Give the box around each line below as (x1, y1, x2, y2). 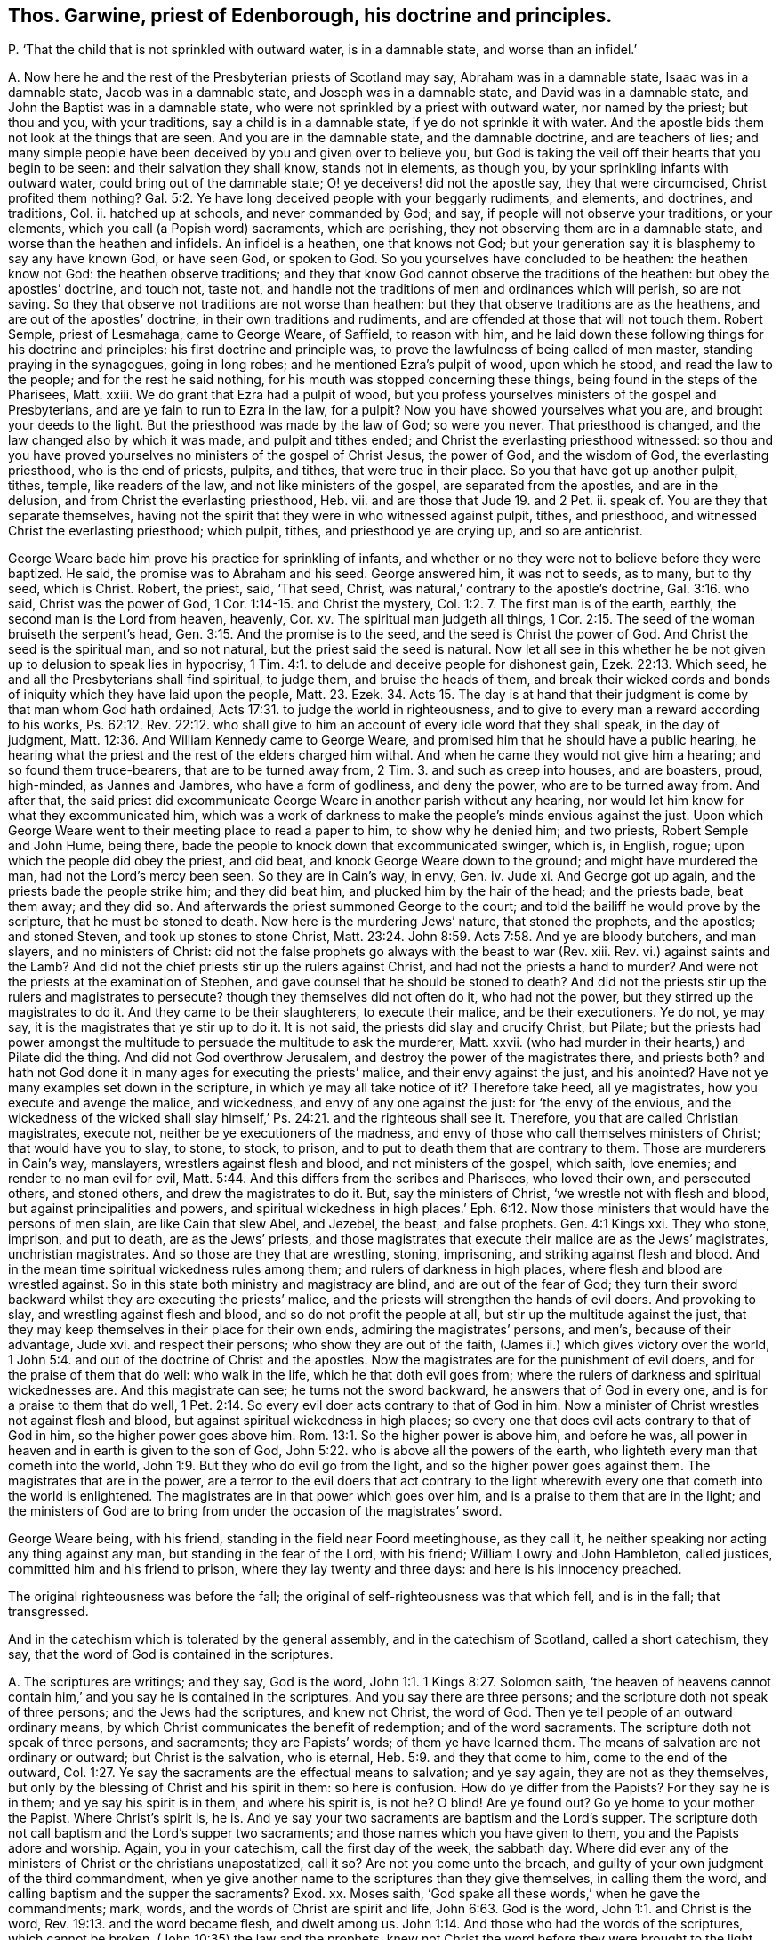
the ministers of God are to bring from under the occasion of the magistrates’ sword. (8, 1503, 503, 1519)
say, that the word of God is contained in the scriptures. (8, 1646, 334, 1662)
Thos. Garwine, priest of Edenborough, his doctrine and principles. (8, 4, 613, 27)
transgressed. (8, 1604, 89, 1620)
